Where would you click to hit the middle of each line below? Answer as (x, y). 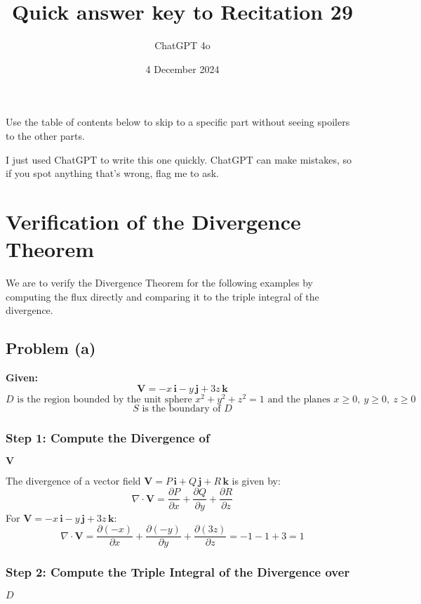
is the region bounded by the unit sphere (105, 399)
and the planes (299, 399)
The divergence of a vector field (73, 480)
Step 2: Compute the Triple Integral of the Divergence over (178, 572)
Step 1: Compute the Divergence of (108, 437)
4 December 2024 (182, 68)
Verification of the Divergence (153, 221)
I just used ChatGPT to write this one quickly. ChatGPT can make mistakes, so (179, 159)
